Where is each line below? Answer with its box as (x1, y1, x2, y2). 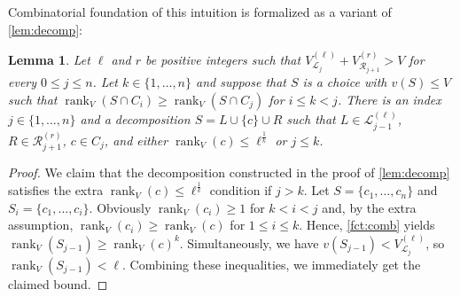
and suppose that (196, 73, 286, 91)
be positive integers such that (145, 51, 301, 68)
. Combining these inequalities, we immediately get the (122, 254, 421, 273)
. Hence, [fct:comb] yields (299, 215, 435, 234)
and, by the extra (322, 198, 417, 216)
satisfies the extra (8, 181, 104, 199)
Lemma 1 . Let (8, 51, 90, 68)
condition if (209, 181, 272, 199)
